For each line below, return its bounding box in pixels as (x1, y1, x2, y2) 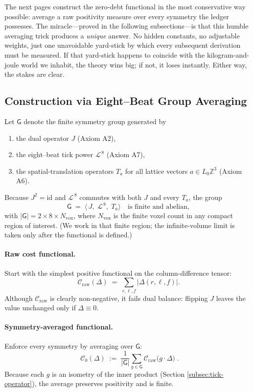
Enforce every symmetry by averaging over (4, 340, 134, 351)
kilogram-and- (207, 49, 249, 60)
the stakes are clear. (4, 69, 65, 79)
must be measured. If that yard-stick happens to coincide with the (4, 49, 205, 60)
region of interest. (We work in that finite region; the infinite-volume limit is (4, 220, 235, 230)
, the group (188, 192, 222, 202)
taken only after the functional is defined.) (4, 229, 132, 240)
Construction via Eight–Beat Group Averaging (4, 93, 247, 108)
